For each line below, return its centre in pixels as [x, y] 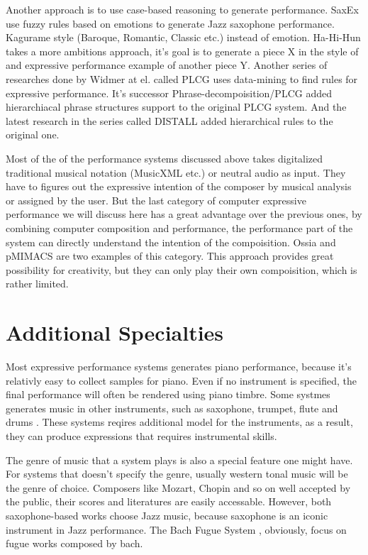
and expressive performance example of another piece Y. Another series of [167, 65]
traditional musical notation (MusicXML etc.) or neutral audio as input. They [176, 172]
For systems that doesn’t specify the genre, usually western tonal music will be [177, 474]
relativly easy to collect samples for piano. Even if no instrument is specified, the [182, 380]
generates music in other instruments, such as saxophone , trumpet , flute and [172, 408]
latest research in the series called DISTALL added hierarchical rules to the [169, 120]
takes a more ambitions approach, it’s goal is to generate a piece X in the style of [182, 51]
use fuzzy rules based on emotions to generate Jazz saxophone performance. [170, 23]
